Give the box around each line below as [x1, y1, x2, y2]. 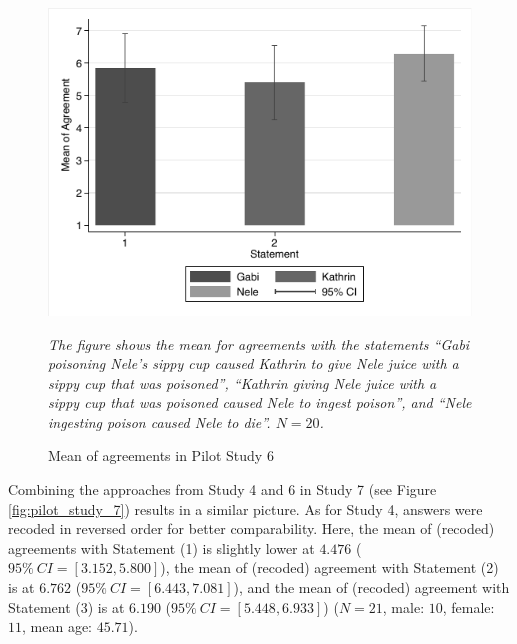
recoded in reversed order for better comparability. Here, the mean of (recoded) [8, 518, 495, 539]
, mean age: [22, 616, 92, 637]
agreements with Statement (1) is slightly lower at [8, 537, 315, 558]
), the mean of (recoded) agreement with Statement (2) [160, 557, 499, 578]
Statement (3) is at [8, 596, 125, 617]
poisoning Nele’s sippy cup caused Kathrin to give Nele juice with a [48, 353, 459, 374]
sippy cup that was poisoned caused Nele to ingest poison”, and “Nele [48, 392, 472, 413]
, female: [442, 596, 495, 617]
